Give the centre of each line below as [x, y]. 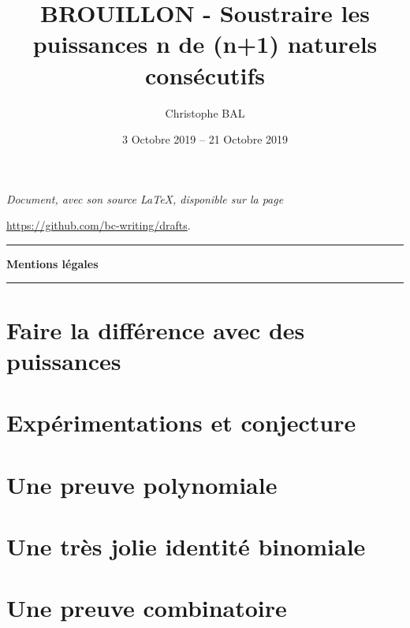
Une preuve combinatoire [147, 608]
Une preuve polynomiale [142, 484]
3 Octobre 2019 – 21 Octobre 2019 [205, 139]
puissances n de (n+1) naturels [205, 44]
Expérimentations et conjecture [181, 422]
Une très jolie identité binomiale [186, 546]
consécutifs [205, 75]
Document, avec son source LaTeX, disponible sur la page [145, 198]
